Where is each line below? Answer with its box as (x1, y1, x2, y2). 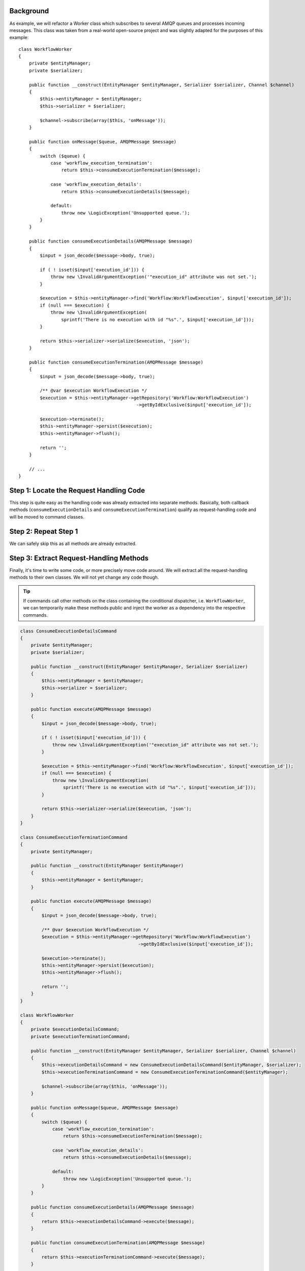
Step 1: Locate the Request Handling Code (9, 486, 145, 495)
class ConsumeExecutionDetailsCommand (20, 628, 117, 634)
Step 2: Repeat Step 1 (9, 527, 78, 536)
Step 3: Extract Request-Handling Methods (9, 554, 149, 562)
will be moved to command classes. (9, 513, 84, 520)
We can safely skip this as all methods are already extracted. (9, 540, 137, 547)
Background (9, 7, 49, 15)
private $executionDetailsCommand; (30, 1026, 119, 1032)
